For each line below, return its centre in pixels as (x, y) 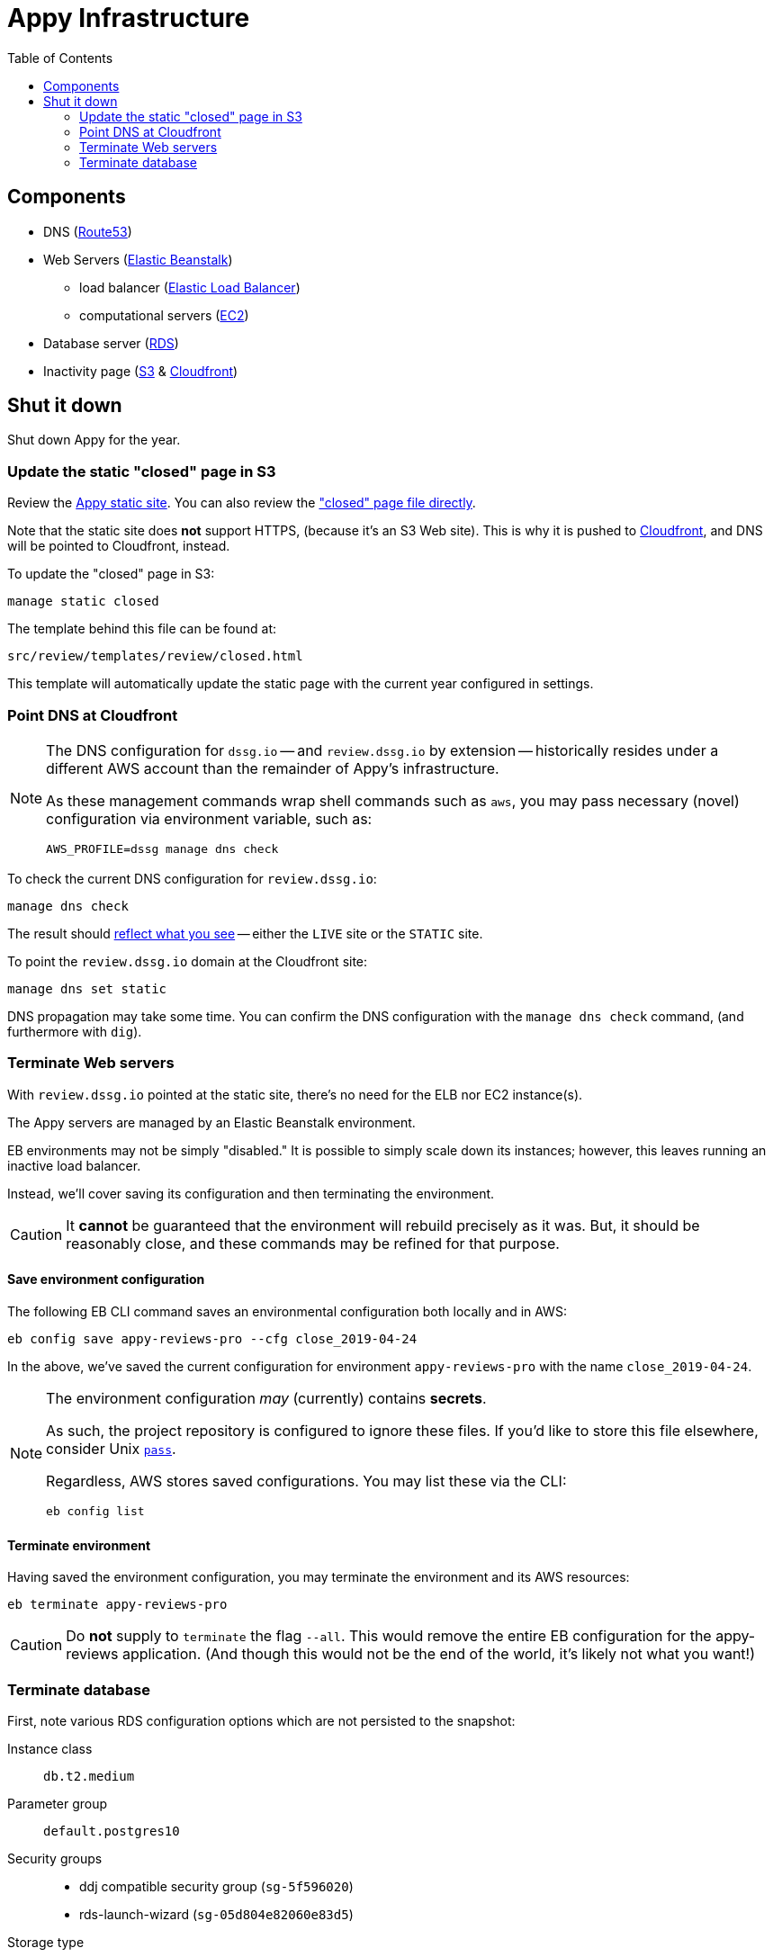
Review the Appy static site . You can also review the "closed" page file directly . (242, 503)
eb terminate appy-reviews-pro (117, 1605)
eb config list (95, 1511)
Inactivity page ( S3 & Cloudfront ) (141, 371)
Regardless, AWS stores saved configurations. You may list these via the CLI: (306, 1481)
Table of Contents (60, 58)
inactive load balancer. (74, 1165)
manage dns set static (87, 988)
